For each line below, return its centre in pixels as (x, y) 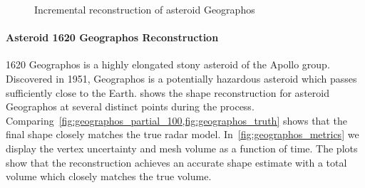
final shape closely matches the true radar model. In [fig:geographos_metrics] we (182, 134)
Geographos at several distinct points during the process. (130, 106)
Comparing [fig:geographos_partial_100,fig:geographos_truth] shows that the (176, 120)
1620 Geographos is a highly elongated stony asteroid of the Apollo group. (168, 64)
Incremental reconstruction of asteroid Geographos (145, 9)
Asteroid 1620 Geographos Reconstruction (112, 37)
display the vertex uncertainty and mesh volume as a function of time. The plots (182, 148)
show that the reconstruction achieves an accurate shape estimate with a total (176, 162)
